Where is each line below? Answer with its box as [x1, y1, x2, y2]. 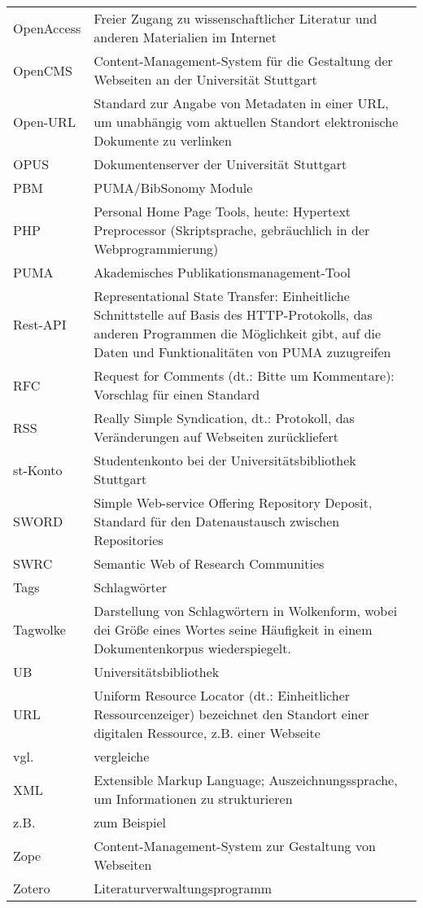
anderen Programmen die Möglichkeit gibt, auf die [94, 324, 382, 343]
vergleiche [94, 747, 150, 766]
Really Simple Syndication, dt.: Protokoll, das [94, 408, 355, 427]
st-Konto [13, 460, 63, 479]
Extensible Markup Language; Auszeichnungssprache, [94, 770, 398, 789]
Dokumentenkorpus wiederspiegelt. [94, 639, 291, 657]
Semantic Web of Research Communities [94, 554, 325, 573]
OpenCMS [13, 60, 72, 80]
